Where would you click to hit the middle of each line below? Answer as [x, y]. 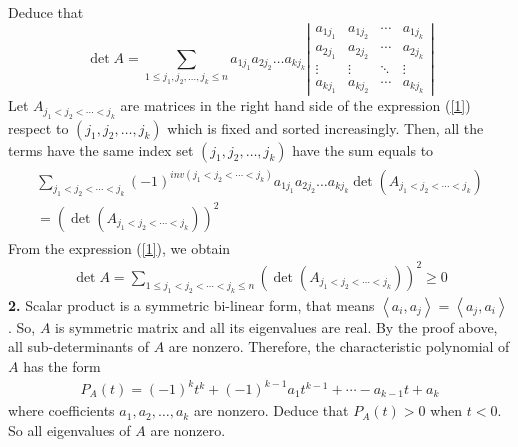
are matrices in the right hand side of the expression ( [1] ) [295, 105]
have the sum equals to [363, 149]
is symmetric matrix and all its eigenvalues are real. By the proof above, [276, 326]
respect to [38, 127]
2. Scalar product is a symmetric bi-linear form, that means [191, 304]
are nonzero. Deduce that [271, 410]
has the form [62, 365]
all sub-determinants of [78, 346]
